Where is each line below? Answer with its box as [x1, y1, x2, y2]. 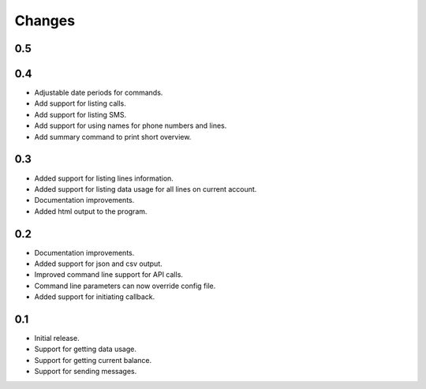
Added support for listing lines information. [34, 174, 174, 183]
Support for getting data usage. [34, 344, 137, 354]
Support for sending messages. [34, 367, 137, 376]
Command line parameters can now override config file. [34, 281, 216, 290]
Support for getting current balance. [34, 355, 152, 365]
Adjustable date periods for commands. [34, 88, 163, 98]
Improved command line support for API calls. [34, 270, 183, 279]
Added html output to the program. [34, 206, 148, 216]
